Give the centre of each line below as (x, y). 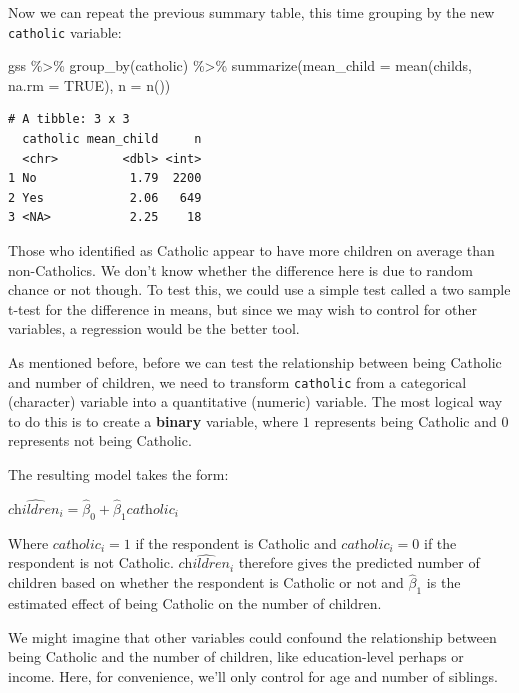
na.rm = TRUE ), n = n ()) (89, 84)
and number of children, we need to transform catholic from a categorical (237, 381)
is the (443, 582)
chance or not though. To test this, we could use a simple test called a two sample (259, 289)
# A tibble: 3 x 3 (69, 119)
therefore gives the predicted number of (359, 562)
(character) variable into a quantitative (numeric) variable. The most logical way (255, 401)
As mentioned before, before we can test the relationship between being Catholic (255, 361)
